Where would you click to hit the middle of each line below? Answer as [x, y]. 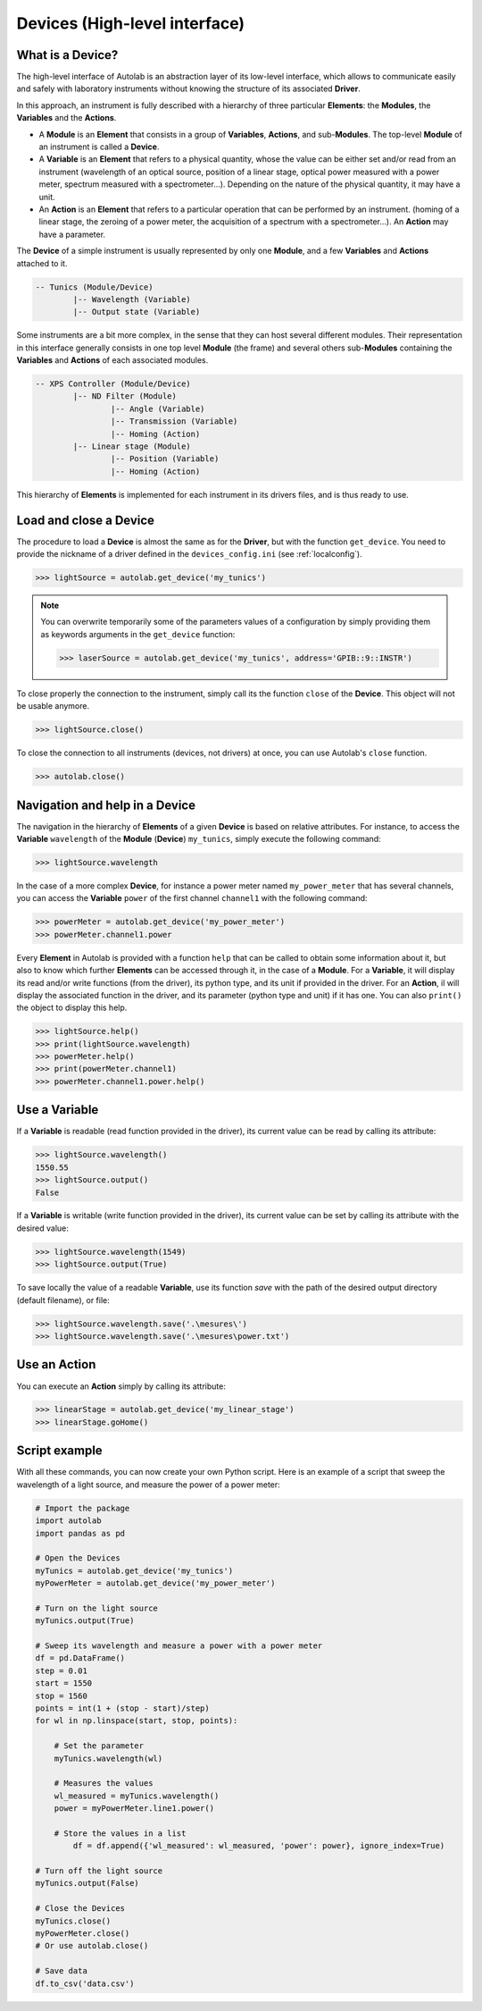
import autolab [68, 1521]
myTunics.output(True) [85, 1621]
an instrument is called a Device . [99, 147]
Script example [59, 1451]
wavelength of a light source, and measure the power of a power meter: [148, 1485]
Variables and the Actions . [66, 118]
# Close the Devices [80, 1909]
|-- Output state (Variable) [137, 312]
